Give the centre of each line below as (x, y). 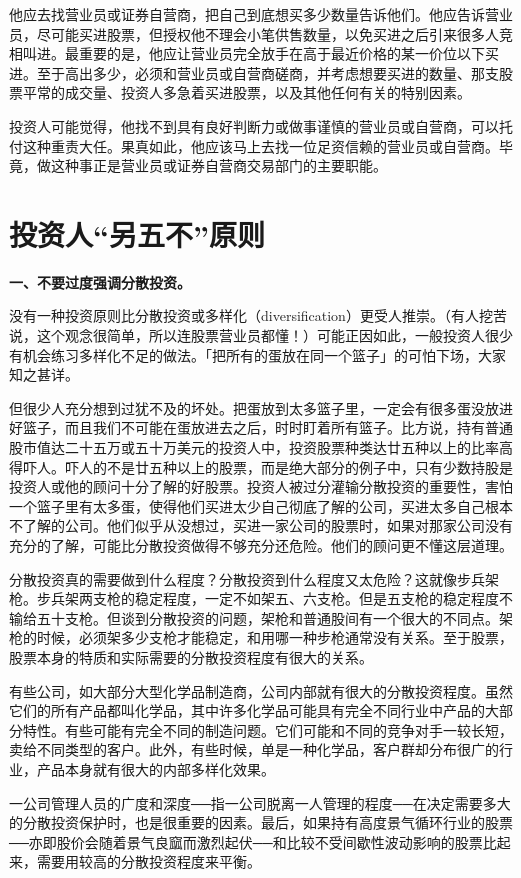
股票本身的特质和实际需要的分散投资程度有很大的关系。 (191, 656)
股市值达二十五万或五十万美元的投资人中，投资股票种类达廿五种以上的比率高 (261, 447)
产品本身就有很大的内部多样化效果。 (155, 768)
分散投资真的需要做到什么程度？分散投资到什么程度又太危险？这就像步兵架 (254, 578)
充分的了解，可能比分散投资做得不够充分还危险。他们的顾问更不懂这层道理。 (261, 545)
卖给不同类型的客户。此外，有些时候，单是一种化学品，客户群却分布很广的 (254, 749)
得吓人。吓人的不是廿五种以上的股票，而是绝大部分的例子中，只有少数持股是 (261, 466)
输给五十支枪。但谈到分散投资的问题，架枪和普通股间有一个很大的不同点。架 (261, 617)
